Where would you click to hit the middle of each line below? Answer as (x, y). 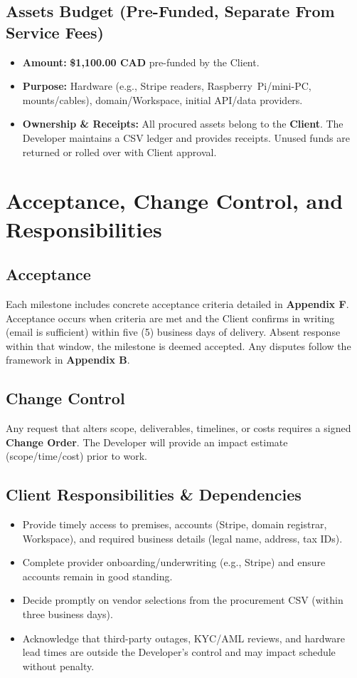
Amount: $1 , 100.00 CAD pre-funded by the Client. (141, 62)
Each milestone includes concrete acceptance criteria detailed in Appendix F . (177, 303)
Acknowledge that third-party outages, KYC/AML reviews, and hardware (184, 638)
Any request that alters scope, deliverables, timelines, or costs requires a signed (178, 428)
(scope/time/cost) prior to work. (76, 456)
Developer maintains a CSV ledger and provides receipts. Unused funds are (186, 137)
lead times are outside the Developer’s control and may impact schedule (179, 652)
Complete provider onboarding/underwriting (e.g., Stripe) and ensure (174, 562)
